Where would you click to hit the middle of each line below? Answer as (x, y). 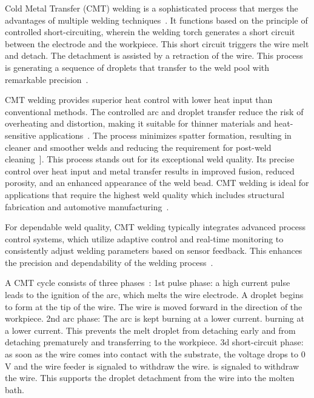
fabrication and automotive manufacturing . (87, 206)
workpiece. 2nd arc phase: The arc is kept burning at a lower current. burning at (155, 318)
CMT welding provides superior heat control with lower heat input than (139, 100)
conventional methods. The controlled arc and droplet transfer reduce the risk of (154, 111)
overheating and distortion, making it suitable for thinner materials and (138, 123)
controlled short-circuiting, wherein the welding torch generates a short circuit (150, 32)
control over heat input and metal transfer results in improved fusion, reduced (150, 171)
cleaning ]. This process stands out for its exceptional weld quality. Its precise (150, 159)
